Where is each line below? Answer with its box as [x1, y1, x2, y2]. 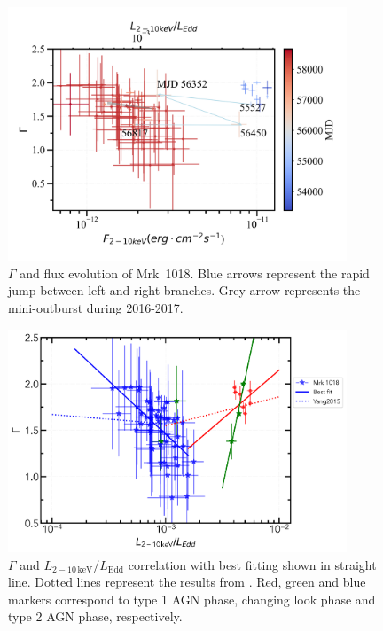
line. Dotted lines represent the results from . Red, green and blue [8, 573, 366, 591]
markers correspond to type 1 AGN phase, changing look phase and [8, 589, 376, 608]
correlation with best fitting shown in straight [128, 555, 377, 573]
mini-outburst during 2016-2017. [8, 298, 184, 316]
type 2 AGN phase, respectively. [8, 607, 183, 626]
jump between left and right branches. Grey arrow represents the [8, 281, 361, 300]
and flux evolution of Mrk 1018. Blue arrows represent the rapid [20, 263, 370, 282]
